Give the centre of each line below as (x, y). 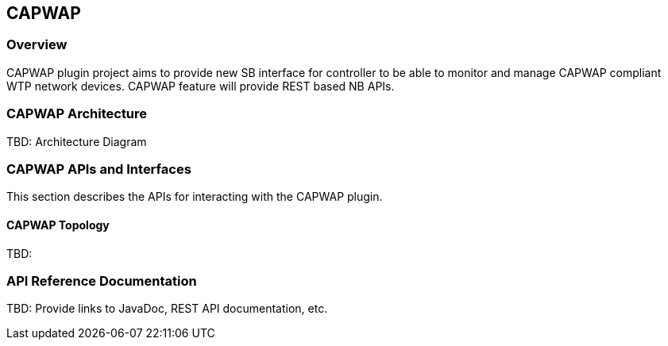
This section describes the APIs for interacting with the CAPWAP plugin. (195, 197)
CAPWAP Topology (58, 225)
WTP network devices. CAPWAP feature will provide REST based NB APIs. (201, 86)
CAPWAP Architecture (77, 114)
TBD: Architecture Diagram (77, 141)
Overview (37, 45)
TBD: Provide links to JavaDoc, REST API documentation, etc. (167, 309)
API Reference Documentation (102, 281)
